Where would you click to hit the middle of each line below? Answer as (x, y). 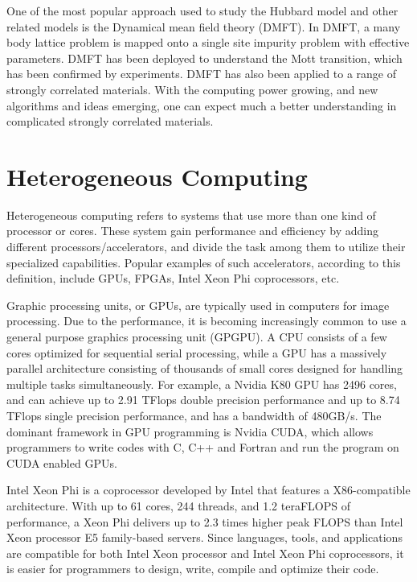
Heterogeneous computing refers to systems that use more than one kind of (191, 215)
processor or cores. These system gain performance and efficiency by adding (193, 231)
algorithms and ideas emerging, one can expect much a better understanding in (202, 105)
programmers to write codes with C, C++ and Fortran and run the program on (203, 447)
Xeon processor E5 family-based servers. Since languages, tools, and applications (204, 537)
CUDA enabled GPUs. (62, 462)
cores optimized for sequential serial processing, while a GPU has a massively (197, 352)
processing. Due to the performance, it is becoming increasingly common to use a (206, 321)
